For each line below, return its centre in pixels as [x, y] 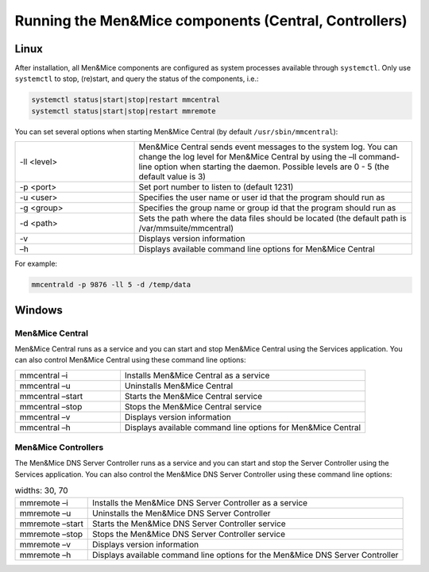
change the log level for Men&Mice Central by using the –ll [247, 157]
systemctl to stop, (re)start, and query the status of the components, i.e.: [137, 79]
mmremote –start [51, 524]
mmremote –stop [51, 534]
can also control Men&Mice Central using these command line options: [130, 360]
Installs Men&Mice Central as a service [197, 375]
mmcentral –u [45, 386]
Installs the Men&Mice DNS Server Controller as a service [200, 502]
